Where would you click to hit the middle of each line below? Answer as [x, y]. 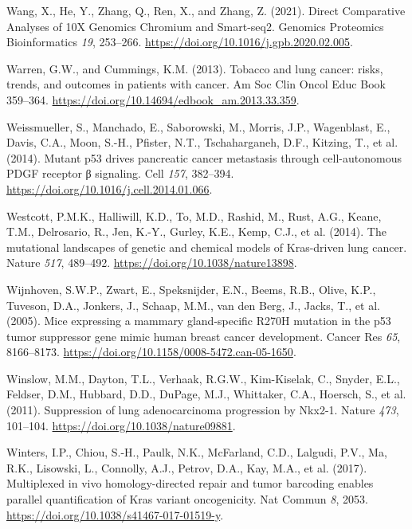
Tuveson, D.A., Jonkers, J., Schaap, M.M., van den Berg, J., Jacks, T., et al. [193, 305]
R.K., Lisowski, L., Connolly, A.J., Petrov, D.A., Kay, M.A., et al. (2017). [187, 467]
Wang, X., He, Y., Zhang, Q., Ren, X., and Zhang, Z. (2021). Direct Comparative [206, 10]
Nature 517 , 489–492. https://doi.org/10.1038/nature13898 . [152, 263]
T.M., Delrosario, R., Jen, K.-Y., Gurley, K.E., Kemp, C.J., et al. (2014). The [196, 231]
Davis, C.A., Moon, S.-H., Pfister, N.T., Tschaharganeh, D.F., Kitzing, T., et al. [202, 142]
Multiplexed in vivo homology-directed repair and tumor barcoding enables [190, 483]
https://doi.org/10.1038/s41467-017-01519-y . [115, 514]
